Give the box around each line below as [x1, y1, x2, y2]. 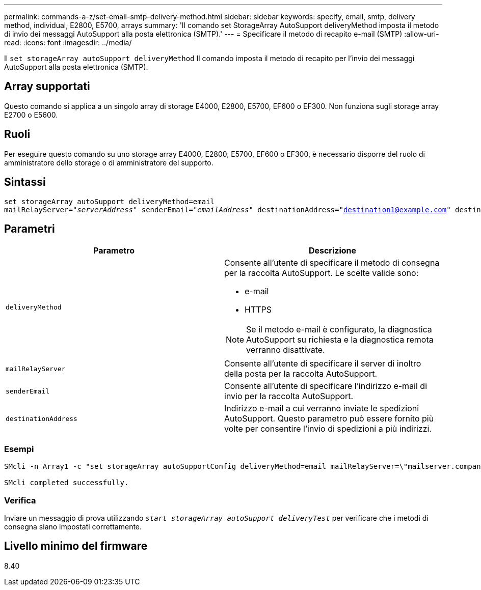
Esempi [4, 443, 34, 454]
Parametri [4, 222, 55, 235]
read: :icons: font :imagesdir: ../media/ [4, 38, 132, 47]
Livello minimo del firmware [4, 540, 148, 553]
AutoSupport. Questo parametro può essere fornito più [224, 413, 434, 424]
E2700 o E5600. [4, 110, 58, 119]
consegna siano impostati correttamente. [4, 522, 142, 531]
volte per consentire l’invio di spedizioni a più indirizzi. [224, 424, 432, 434]
